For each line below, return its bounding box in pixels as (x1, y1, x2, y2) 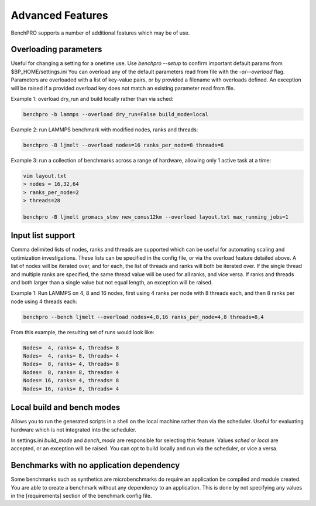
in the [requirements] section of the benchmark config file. (11, 493, 152, 499)
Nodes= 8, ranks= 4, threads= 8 (23, 361, 119, 368)
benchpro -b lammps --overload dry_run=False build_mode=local (23, 111, 209, 117)
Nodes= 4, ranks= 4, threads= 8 (23, 344, 119, 351)
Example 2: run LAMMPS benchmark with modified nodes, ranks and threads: (11, 126, 198, 133)
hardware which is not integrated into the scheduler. (11, 426, 137, 433)
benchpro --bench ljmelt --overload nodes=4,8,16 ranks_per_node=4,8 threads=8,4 (23, 314, 265, 320)
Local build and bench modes (11, 402, 121, 413)
